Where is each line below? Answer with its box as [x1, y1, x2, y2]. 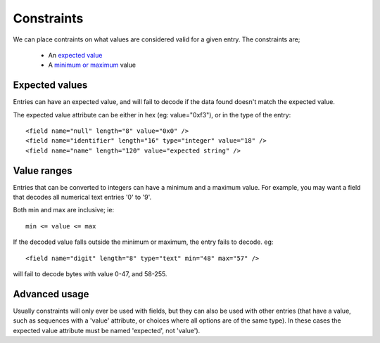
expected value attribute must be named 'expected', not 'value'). [13, 326, 201, 335]
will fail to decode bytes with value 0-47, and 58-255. [13, 270, 167, 278]
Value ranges [13, 164, 72, 176]
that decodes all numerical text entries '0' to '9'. [13, 193, 152, 202]
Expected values [13, 79, 88, 91]
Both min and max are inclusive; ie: [13, 206, 115, 214]
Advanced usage [13, 288, 89, 300]
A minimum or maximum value [48, 60, 137, 70]
